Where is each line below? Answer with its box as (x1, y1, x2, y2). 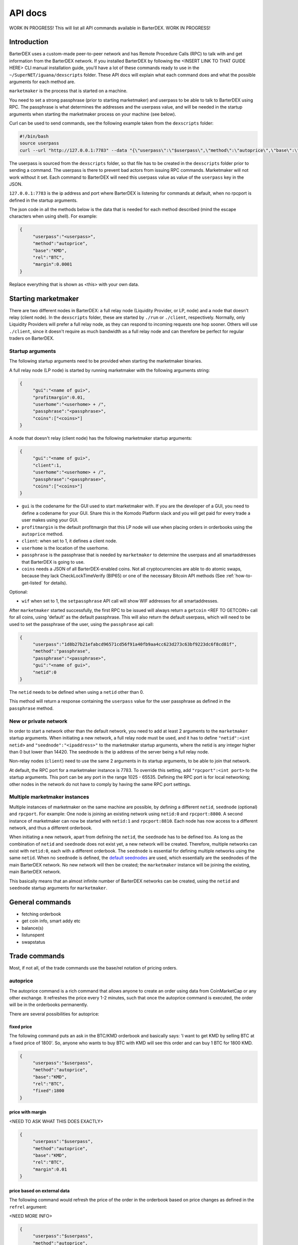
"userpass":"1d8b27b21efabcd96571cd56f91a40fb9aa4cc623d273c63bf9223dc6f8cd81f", (32, 641, 237, 647)
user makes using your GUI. (21, 517, 79, 523)
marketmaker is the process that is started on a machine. (9, 88, 128, 94)
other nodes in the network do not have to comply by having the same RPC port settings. (9, 781, 191, 787)
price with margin (9, 1109, 47, 1115)
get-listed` (21, 580, 43, 586)
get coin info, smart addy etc (21, 918, 81, 924)
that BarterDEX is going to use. (21, 559, 85, 565)
